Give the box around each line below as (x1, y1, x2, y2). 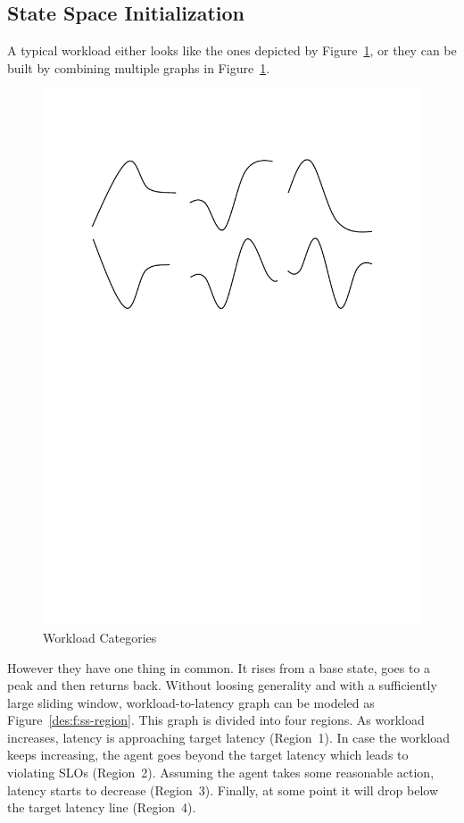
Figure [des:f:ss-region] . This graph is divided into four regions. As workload (7, 711, 425, 729)
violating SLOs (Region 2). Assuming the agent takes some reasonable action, (7, 763, 435, 782)
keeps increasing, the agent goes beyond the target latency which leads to (7, 745, 409, 764)
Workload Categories (43, 628, 157, 646)
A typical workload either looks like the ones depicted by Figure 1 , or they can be (7, 41, 457, 60)
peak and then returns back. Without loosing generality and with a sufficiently (7, 676, 437, 694)
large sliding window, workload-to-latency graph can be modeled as (7, 693, 375, 711)
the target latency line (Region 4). (7, 798, 196, 817)
